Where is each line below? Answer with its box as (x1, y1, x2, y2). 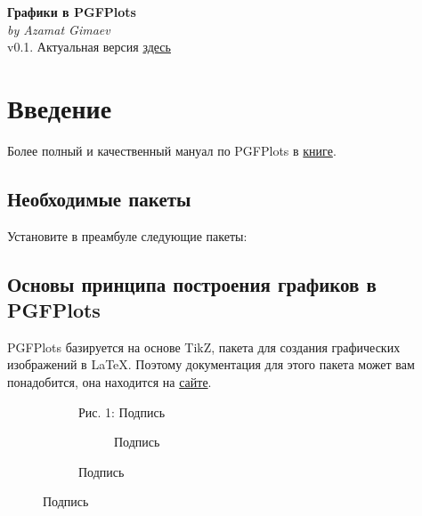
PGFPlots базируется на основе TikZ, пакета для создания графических (7, 337, 401, 356)
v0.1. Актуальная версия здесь (7, 37, 171, 56)
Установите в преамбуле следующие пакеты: (7, 226, 248, 245)
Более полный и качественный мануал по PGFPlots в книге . (7, 141, 337, 159)
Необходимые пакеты (7, 184, 191, 212)
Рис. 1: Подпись (78, 402, 166, 421)
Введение (7, 89, 112, 125)
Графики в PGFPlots (7, 3, 136, 20)
